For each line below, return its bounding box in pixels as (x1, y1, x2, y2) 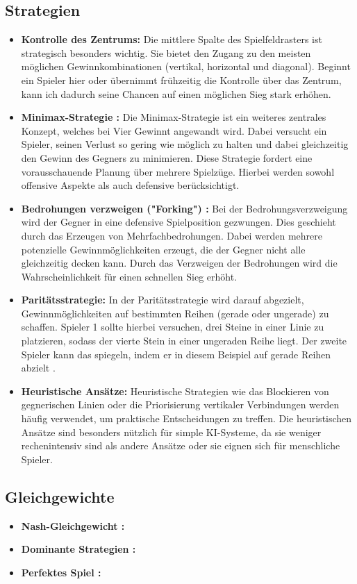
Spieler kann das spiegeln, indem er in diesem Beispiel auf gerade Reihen (21, 347, 331, 361)
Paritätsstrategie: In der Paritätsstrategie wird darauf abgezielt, (21, 292, 304, 307)
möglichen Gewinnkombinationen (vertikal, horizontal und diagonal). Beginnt (21, 59, 351, 74)
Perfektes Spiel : (21, 565, 101, 579)
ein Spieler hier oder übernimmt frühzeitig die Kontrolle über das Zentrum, (21, 72, 342, 87)
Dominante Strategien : (21, 542, 136, 556)
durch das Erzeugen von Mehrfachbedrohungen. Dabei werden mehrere (21, 228, 323, 242)
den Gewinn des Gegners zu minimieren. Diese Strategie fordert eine (21, 150, 313, 165)
